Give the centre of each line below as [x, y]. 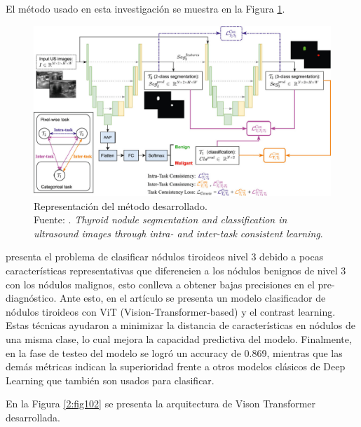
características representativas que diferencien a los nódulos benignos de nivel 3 [176, 271]
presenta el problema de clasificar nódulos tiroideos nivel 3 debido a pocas [165, 257]
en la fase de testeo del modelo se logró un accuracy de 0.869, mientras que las [174, 352]
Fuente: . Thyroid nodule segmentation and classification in [161, 219]
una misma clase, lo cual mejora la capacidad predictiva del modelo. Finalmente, [179, 339]
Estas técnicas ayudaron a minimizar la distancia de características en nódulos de [181, 325]
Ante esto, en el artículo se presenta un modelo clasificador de [193, 298]
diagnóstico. [31, 298]
